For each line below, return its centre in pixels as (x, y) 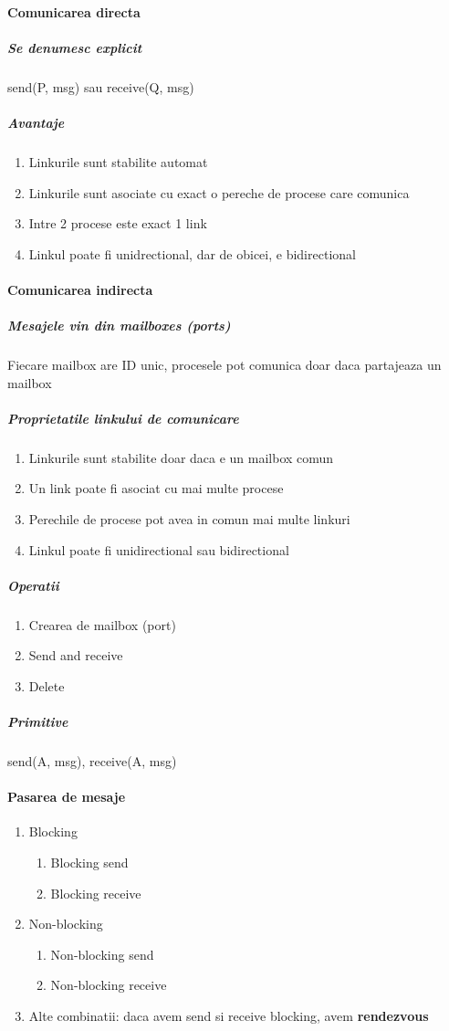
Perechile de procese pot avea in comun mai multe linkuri (189, 518)
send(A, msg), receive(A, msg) (92, 761)
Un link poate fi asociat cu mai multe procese (156, 488)
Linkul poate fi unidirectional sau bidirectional (159, 549)
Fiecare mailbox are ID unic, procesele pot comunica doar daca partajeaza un (224, 365)
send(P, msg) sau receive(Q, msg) (101, 86)
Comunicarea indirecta (80, 289)
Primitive (38, 722)
